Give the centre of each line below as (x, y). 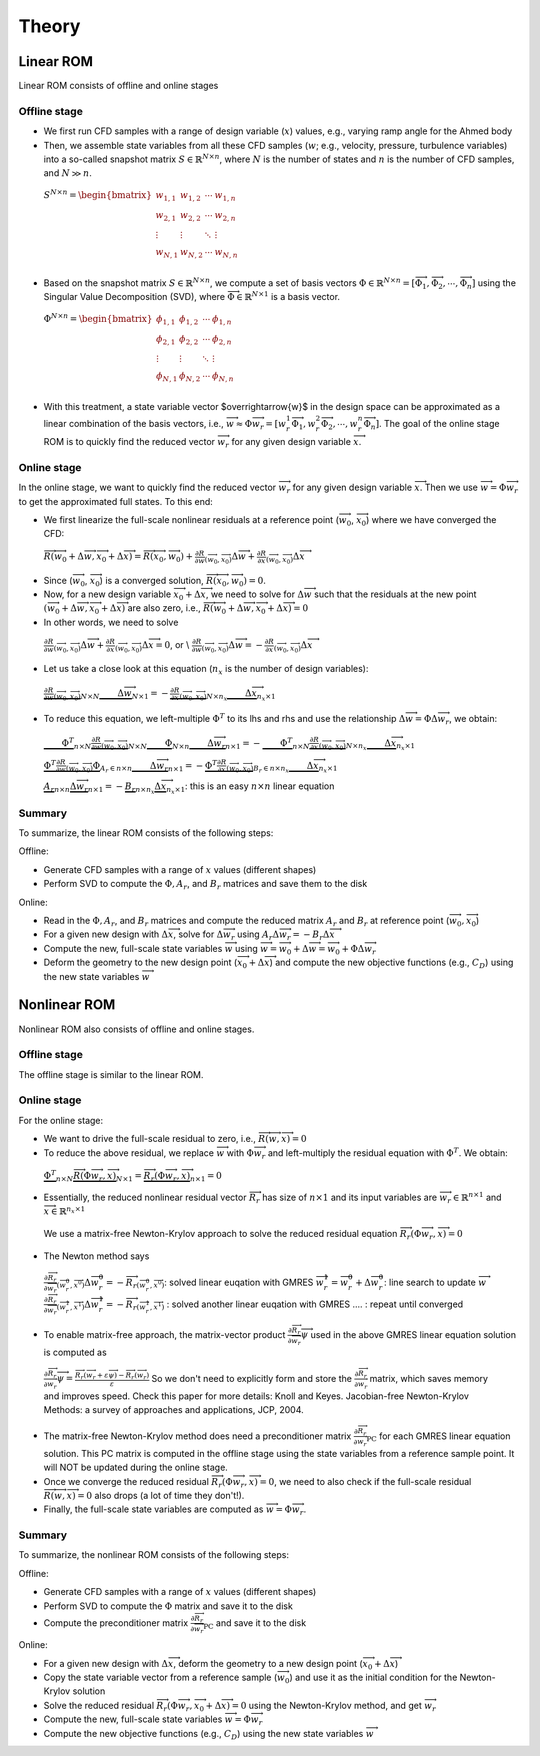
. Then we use (449, 487)
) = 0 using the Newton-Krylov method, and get (324, 1705)
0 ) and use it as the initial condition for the (371, 1678)
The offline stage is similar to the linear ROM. (111, 1074)
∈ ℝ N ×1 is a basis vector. (288, 296)
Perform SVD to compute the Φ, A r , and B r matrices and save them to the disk (205, 885)
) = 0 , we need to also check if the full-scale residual (362, 1481)
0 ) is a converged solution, (149, 581)
